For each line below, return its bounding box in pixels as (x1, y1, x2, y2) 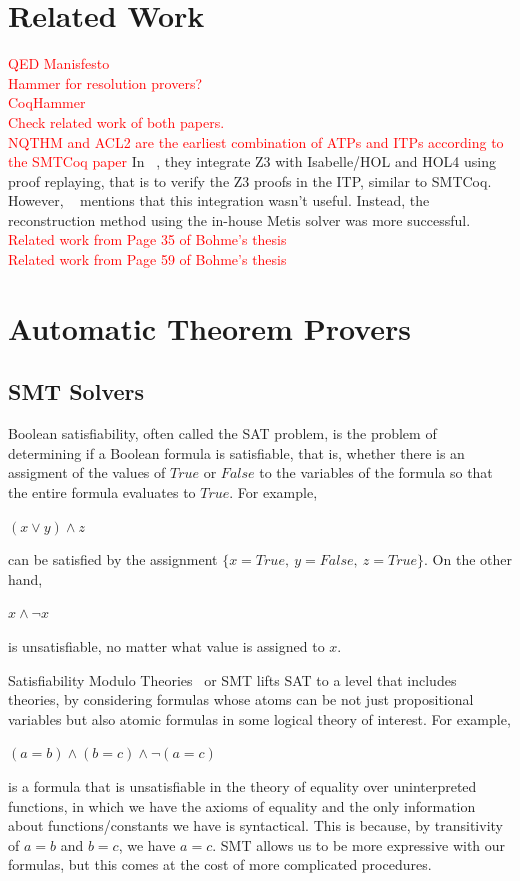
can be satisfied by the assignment (8, 549, 218, 570)
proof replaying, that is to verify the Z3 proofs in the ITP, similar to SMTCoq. (8, 170, 492, 191)
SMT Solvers (8, 376, 145, 407)
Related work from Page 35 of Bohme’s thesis (8, 229, 287, 250)
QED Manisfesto (8, 53, 110, 74)
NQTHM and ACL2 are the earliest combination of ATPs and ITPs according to (8, 131, 504, 152)
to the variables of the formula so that (259, 462, 493, 483)
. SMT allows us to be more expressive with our (212, 834, 506, 855)
